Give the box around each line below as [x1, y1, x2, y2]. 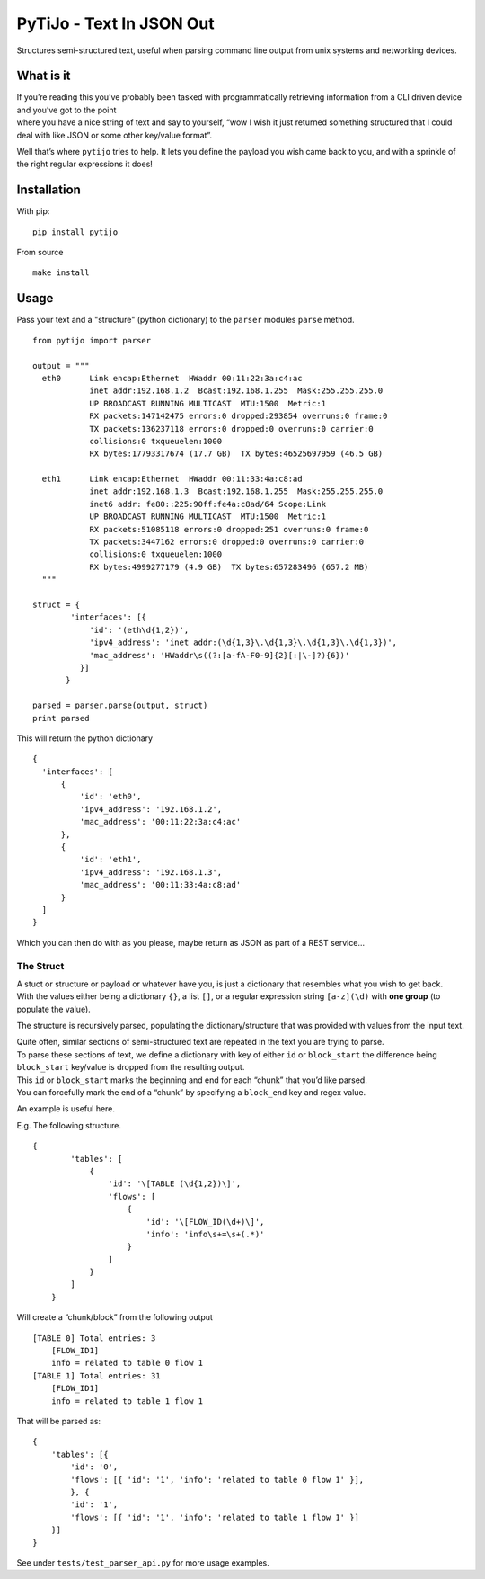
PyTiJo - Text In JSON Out [16, 13, 215, 33]
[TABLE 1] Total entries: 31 [32, 1370, 161, 1380]
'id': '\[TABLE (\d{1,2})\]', [108, 1179, 242, 1189]
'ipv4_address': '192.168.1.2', [79, 804, 223, 814]
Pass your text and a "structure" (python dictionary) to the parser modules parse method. [16, 315, 355, 326]
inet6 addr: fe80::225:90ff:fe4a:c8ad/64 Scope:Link [89, 499, 327, 509]
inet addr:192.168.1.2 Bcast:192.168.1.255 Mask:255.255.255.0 [89, 386, 384, 396]
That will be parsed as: [16, 1416, 101, 1426]
